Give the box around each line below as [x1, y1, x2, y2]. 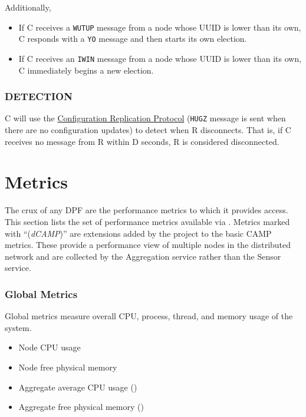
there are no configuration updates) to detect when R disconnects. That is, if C [5, 124, 291, 136]
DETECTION [5, 89, 73, 104]
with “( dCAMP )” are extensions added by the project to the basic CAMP [5, 227, 272, 239]
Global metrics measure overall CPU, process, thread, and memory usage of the [5, 310, 293, 322]
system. [5, 321, 32, 333]
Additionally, [5, 1, 51, 13]
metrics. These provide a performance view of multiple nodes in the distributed [5, 239, 291, 251]
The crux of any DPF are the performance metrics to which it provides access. [5, 204, 288, 216]
